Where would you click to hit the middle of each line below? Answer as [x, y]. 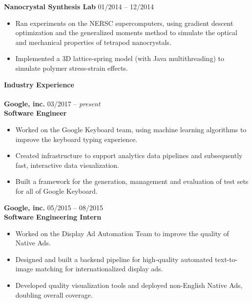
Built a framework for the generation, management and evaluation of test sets [132, 181]
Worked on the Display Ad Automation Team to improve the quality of [122, 233]
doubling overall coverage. [54, 294]
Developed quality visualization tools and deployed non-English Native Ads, [129, 285]
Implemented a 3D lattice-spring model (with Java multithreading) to [120, 58]
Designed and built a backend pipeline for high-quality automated [114, 259]
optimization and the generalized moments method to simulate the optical [126, 32]
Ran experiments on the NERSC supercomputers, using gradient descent [124, 23]
